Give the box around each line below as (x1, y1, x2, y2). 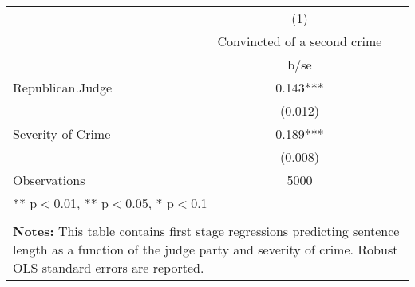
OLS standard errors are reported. (13, 258, 204, 277)
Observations (13, 171, 85, 189)
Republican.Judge (13, 78, 113, 96)
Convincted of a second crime (217, 32, 382, 50)
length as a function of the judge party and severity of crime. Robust (13, 240, 398, 258)
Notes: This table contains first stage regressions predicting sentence (13, 222, 400, 240)
